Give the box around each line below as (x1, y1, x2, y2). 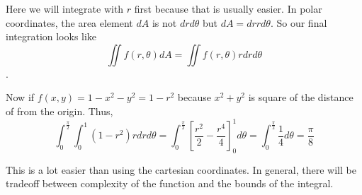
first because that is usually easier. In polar (134, 1, 322, 16)
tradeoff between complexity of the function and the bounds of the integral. (6, 176, 334, 191)
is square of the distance (248, 90, 353, 105)
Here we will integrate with (6, 1, 124, 16)
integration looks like (6, 29, 97, 44)
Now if (6, 90, 35, 105)
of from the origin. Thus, (6, 103, 113, 118)
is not (152, 15, 177, 30)
